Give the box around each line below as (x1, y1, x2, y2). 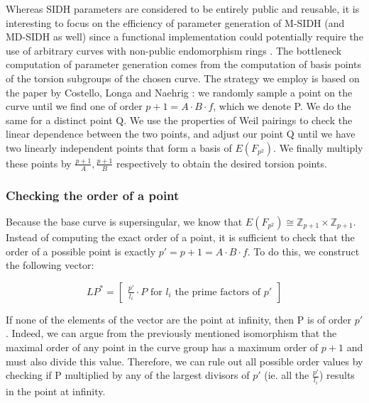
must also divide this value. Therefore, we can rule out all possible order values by (6, 353, 363, 368)
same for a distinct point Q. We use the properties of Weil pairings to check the (6, 112, 353, 127)
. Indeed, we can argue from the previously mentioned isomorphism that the (6, 326, 337, 341)
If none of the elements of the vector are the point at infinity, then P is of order (6, 311, 352, 326)
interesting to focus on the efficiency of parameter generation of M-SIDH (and (6, 15, 345, 30)
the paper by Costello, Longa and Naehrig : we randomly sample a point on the (6, 84, 353, 99)
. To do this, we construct (247, 243, 360, 258)
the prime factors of (175, 287, 261, 297)
